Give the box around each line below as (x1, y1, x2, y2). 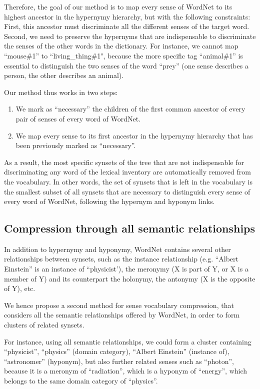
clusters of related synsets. (4, 319, 84, 330)
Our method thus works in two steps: (4, 86, 118, 97)
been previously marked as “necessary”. (15, 140, 136, 150)
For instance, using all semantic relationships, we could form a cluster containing (4, 336, 251, 346)
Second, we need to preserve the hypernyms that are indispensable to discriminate (4, 30, 256, 41)
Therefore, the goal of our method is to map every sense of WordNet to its (4, 1, 232, 11)
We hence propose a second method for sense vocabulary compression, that (4, 299, 234, 310)
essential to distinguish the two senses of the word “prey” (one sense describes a (4, 60, 248, 70)
